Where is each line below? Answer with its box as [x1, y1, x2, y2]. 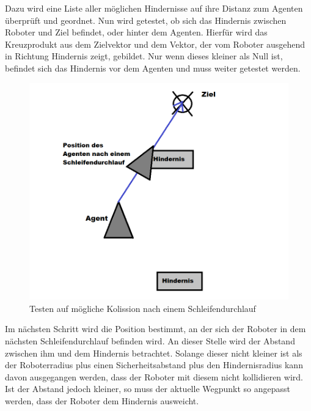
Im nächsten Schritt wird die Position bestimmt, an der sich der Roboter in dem [5, 322, 306, 335]
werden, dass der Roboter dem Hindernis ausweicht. [5, 394, 199, 407]
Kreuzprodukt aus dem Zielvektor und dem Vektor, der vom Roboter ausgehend [5, 37, 305, 50]
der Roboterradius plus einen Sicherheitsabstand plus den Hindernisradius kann [5, 358, 303, 371]
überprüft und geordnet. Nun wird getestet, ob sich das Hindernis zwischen [5, 13, 287, 26]
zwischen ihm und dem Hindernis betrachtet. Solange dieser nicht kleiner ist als [5, 346, 302, 359]
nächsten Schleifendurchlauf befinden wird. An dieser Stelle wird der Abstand [5, 334, 295, 347]
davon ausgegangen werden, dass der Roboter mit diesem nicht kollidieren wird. [5, 370, 303, 383]
